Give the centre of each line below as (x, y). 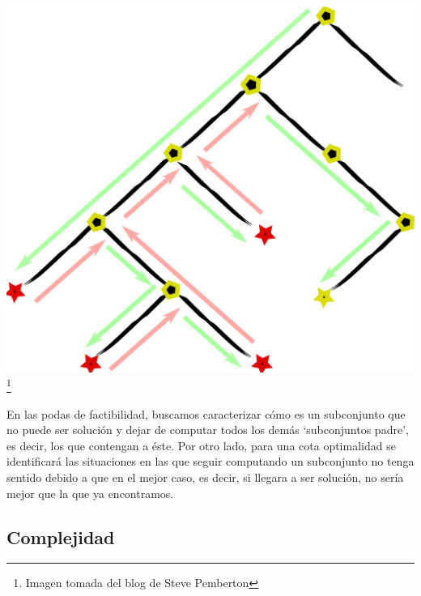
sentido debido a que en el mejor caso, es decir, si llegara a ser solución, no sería (205, 477)
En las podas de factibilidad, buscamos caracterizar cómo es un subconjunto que (206, 413)
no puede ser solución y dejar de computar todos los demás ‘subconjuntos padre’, (208, 430)
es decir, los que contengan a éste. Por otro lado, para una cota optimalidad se (201, 445)
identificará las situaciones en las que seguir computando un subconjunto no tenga (210, 461)
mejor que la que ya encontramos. (90, 493)
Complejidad (61, 536)
